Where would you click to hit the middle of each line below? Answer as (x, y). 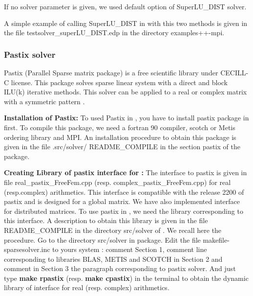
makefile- (216, 239)
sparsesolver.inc (27, 249)
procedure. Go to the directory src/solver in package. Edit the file (102, 239)
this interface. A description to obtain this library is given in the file (106, 220)
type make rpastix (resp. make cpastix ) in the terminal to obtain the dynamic (126, 278)
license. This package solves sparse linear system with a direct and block (119, 82)
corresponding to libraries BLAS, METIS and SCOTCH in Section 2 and (113, 259)
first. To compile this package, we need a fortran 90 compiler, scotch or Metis (120, 127)
